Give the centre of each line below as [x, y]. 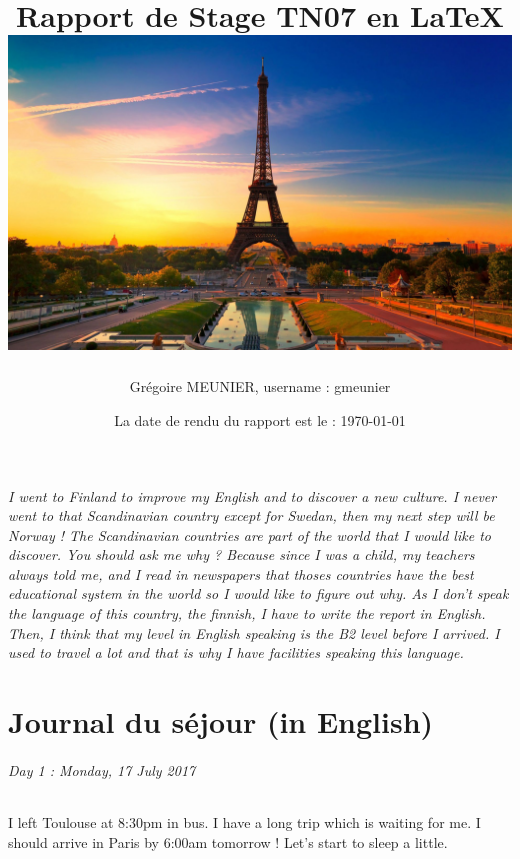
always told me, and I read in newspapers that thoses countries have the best [241, 573]
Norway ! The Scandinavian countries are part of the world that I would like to [249, 534]
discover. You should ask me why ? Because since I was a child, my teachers [241, 554]
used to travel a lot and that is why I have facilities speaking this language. [236, 652]
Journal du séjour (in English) [221, 721]
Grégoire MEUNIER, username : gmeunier [260, 386]
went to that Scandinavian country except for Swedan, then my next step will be [251, 515]
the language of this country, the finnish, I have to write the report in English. [247, 613]
